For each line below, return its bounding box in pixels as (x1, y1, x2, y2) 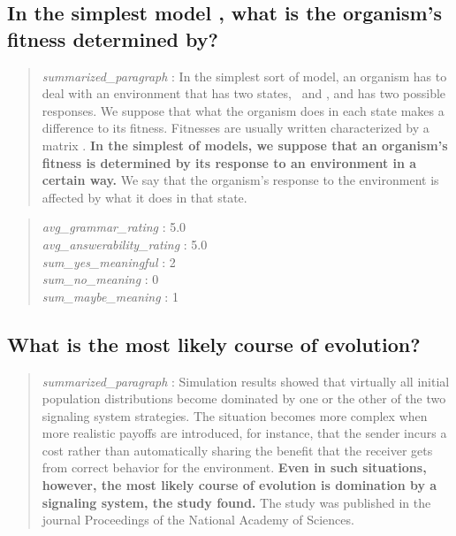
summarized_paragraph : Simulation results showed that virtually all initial (42, 371, 450, 390)
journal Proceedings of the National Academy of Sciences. (42, 510, 354, 529)
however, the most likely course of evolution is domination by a (42, 476, 437, 494)
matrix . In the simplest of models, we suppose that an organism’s (42, 135, 448, 154)
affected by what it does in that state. (42, 188, 247, 206)
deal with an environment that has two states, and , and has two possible (42, 84, 446, 103)
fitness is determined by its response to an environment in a (42, 153, 417, 172)
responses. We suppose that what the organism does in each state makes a (42, 101, 445, 119)
